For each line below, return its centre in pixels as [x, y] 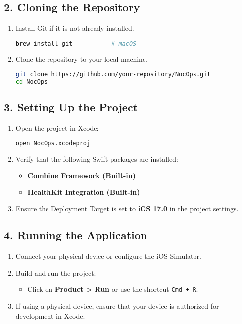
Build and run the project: [56, 272]
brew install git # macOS [76, 43]
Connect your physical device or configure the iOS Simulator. [108, 256]
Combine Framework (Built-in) [81, 175]
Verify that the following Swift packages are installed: [97, 159]
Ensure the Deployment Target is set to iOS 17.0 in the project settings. [127, 208]
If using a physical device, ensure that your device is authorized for [117, 306]
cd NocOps [32, 82]
